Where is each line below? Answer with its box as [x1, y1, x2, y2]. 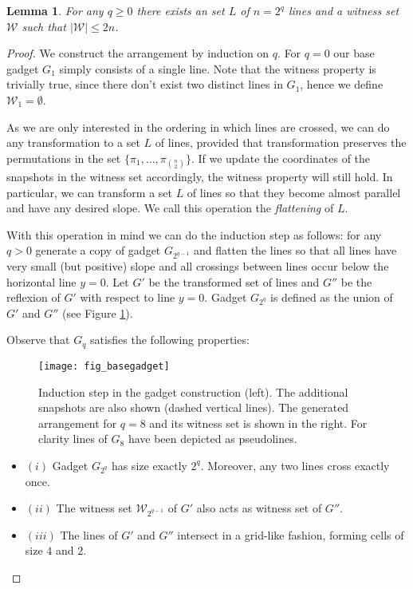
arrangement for [38, 414, 117, 431]
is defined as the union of [270, 289, 393, 306]
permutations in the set [6, 149, 121, 166]
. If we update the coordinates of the [191, 149, 371, 166]
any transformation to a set [6, 134, 140, 151]
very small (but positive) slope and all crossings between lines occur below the [6, 258, 389, 275]
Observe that [6, 331, 70, 348]
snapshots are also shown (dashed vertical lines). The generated [38, 399, 349, 416]
